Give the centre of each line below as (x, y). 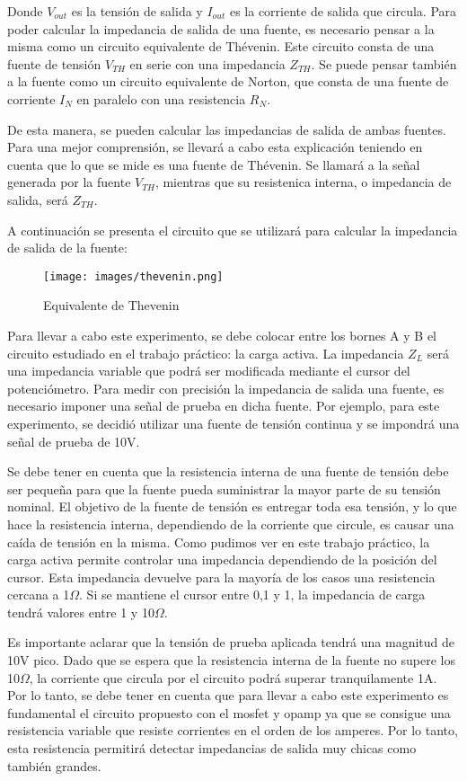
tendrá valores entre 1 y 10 (81, 612)
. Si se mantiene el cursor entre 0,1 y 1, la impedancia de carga (252, 595)
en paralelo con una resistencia (161, 98)
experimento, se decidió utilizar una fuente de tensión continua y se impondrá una (233, 423)
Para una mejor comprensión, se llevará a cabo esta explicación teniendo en (215, 147)
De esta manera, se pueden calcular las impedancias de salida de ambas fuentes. (227, 129)
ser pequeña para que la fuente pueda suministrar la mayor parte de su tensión (224, 488)
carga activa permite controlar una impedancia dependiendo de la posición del (222, 559)
